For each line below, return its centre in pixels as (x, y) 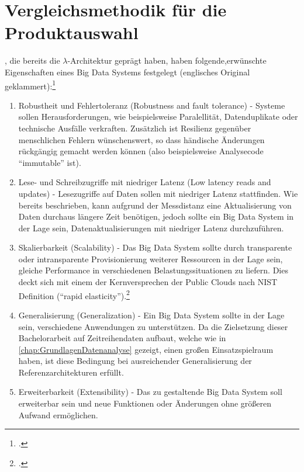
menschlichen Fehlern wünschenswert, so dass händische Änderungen (141, 139)
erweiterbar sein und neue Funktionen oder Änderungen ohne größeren (145, 403)
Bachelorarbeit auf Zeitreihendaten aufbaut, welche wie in (122, 338)
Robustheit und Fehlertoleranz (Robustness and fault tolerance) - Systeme (152, 105)
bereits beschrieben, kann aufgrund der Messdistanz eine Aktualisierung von (155, 205)
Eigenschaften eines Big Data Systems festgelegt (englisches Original (127, 72)
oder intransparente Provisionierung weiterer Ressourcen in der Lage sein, (151, 258)
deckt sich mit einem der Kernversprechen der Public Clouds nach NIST (148, 282)
